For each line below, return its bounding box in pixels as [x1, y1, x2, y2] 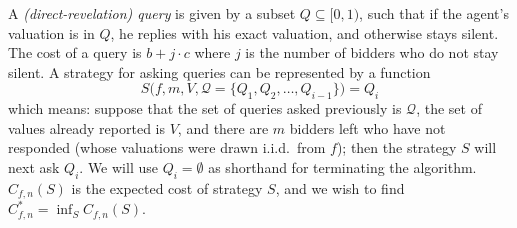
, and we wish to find [275, 177, 405, 198]
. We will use [79, 156, 158, 177]
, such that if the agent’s [359, 3, 509, 23]
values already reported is [8, 117, 165, 138]
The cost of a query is [8, 42, 142, 63]
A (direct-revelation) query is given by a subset [8, 3, 296, 23]
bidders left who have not [289, 117, 446, 138]
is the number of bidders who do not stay [245, 42, 499, 63]
